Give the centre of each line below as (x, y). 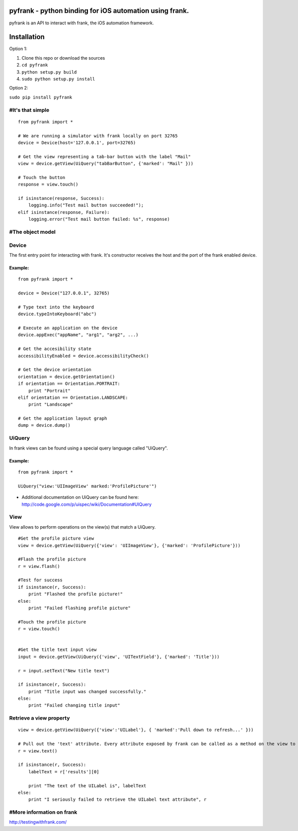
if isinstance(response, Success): (61, 198)
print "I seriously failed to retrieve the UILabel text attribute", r (117, 800)
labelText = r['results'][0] (64, 772)
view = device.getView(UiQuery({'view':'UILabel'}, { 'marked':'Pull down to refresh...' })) (136, 730)
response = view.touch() (48, 185)
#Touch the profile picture (52, 622)
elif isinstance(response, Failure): (64, 212)
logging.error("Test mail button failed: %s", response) (99, 219)
